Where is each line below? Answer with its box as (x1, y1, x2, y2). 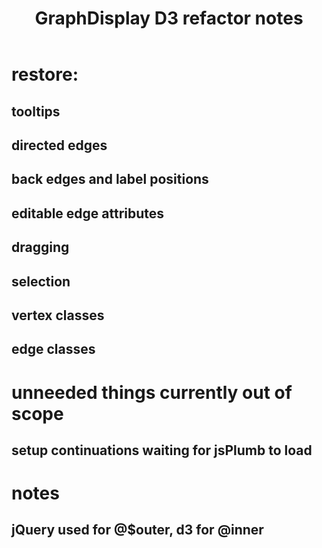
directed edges (11, 137, 108, 154)
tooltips (11, 103, 61, 120)
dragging (11, 239, 70, 256)
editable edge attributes (11, 205, 165, 222)
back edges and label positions (11, 171, 209, 188)
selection (11, 273, 71, 290)
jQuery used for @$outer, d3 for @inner (11, 522, 264, 539)
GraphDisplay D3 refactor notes (34, 7, 304, 30)
